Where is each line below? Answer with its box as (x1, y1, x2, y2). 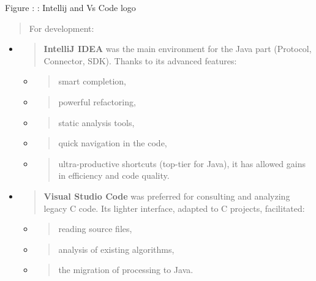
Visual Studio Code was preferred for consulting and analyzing (43, 189, 290, 202)
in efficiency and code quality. (58, 169, 170, 182)
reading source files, (58, 222, 132, 235)
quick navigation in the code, (58, 137, 167, 149)
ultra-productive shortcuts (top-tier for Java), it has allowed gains (58, 157, 306, 170)
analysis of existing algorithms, (58, 242, 175, 255)
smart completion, (58, 75, 126, 88)
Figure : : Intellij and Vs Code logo (5, 1, 136, 13)
